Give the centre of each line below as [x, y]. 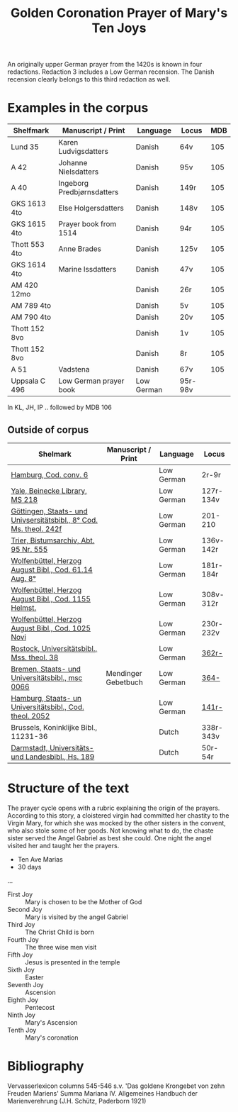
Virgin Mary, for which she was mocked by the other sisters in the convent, [117, 823]
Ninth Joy [21, 1015]
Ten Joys [119, 28]
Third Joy [21, 924]
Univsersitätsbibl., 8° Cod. [54, 520]
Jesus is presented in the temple [73, 962]
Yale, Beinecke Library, [49, 491]
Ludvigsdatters [83, 152]
